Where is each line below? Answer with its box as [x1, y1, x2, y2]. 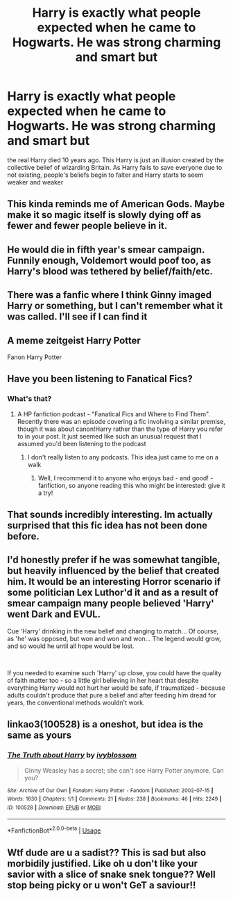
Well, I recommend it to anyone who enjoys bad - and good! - [37, 473, 214, 482]
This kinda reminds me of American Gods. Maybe [7, 198, 225, 210]
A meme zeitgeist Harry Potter [7, 334, 141, 346]
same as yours [7, 730, 72, 741]
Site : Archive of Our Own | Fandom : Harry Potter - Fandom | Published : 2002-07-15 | [7, 787, 214, 794]
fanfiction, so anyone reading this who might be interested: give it [37, 481, 225, 489]
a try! [37, 489, 53, 497]
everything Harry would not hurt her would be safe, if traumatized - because [7, 684, 225, 692]
